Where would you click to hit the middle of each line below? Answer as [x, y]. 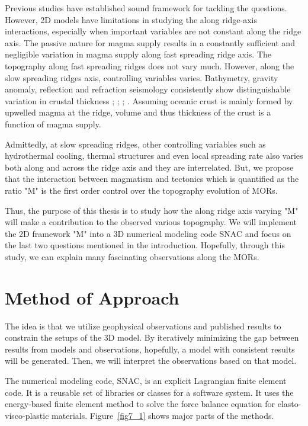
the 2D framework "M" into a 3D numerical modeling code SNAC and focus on [148, 233]
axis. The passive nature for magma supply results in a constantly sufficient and [150, 42]
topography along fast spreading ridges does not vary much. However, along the [150, 65]
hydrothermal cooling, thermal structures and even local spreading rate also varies [154, 156]
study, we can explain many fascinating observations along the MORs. [132, 256]
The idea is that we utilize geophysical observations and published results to [143, 326]
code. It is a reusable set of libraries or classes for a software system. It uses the [149, 392]
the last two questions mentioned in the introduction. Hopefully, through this [145, 245]
